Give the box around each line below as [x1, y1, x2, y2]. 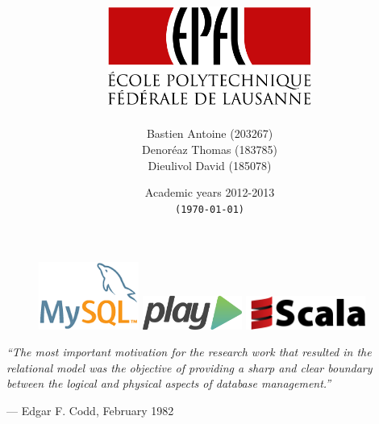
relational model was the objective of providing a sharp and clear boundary [6, 359, 373, 376]
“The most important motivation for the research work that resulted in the [6, 343, 372, 360]
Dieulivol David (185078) [148, 156, 272, 173]
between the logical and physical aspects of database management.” [6, 375, 331, 392]
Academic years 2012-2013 [144, 184, 275, 201]
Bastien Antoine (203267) [146, 125, 273, 142]
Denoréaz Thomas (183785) [142, 141, 277, 158]
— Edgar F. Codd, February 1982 [6, 401, 174, 418]
